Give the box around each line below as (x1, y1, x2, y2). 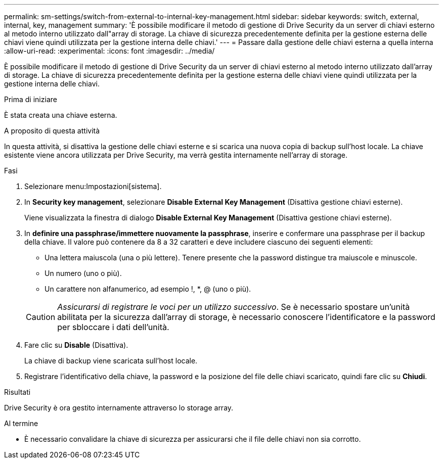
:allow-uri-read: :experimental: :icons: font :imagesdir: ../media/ (4, 47, 215, 55)
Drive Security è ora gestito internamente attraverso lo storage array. (4, 403, 234, 412)
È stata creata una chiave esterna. (4, 111, 117, 119)
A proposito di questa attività (4, 126, 100, 135)
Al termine (4, 419, 38, 428)
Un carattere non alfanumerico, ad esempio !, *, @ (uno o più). (45, 285, 251, 293)
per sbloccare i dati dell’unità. (57, 322, 169, 332)
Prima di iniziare (4, 95, 57, 104)
